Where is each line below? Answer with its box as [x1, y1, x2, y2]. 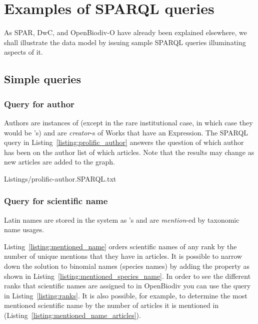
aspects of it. [4, 47, 43, 57]
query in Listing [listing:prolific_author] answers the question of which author [4, 137, 244, 147]
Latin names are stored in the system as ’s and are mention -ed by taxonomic [4, 214, 239, 225]
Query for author [4, 97, 74, 110]
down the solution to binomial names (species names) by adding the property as [4, 261, 249, 271]
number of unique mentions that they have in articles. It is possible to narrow [4, 251, 242, 261]
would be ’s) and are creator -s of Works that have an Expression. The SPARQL [4, 127, 248, 137]
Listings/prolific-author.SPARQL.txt [4, 173, 116, 184]
